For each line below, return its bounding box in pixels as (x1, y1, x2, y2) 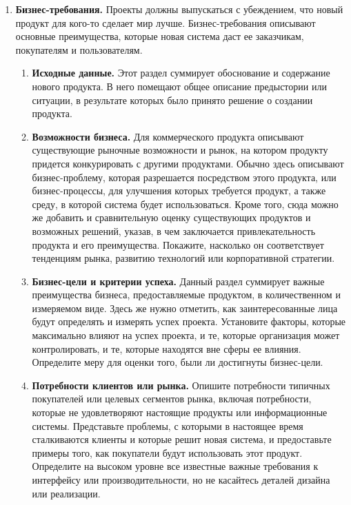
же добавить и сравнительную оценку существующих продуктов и (32, 210, 311, 225)
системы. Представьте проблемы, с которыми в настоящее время (32, 418, 303, 433)
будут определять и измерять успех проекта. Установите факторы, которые (32, 314, 346, 329)
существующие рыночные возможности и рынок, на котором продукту (32, 143, 328, 157)
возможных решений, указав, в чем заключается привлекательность (32, 223, 316, 238)
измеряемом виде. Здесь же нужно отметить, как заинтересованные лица (32, 300, 338, 315)
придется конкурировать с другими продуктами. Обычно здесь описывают (32, 156, 344, 170)
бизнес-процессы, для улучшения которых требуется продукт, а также (32, 183, 326, 198)
